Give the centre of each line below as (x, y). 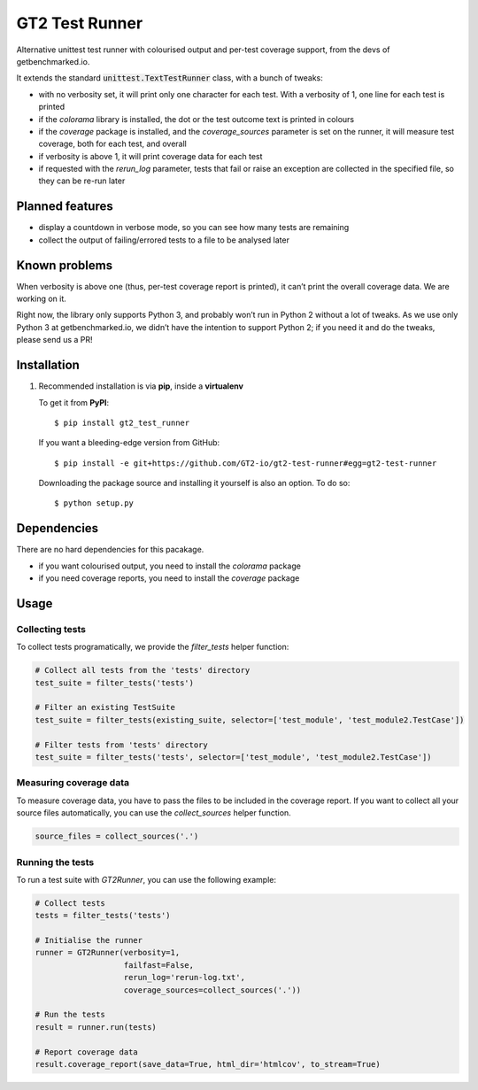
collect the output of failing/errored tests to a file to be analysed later (164, 240)
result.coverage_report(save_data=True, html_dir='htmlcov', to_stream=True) (208, 1064)
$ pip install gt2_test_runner (122, 422)
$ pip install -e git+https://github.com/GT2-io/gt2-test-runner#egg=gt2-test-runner (246, 463)
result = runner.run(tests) (96, 1027)
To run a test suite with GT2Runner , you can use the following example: (146, 879)
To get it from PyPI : (74, 402)
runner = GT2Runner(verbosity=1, (108, 953)
